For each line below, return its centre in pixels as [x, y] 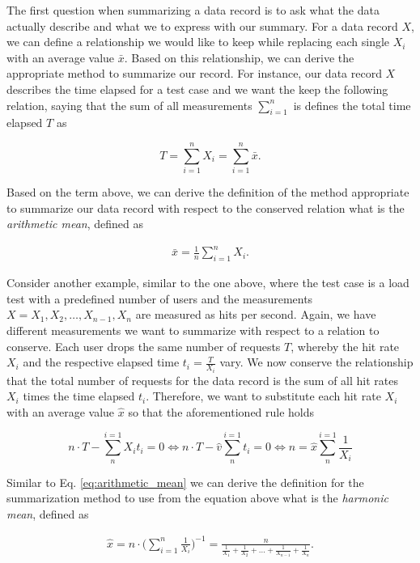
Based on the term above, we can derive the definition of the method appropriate [208, 192]
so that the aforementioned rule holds [221, 411]
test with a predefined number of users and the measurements [160, 298]
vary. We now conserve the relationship [316, 362]
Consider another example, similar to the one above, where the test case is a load [208, 283]
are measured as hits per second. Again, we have [256, 314]
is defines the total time [352, 105]
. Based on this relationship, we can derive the [239, 57]
